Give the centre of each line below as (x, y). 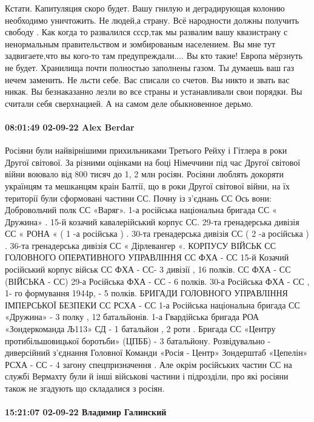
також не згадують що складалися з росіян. (85, 388)
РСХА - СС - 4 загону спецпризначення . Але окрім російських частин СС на (149, 364)
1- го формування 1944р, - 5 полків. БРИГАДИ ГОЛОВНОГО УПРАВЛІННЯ (146, 293)
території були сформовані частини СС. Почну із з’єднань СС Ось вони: (138, 198)
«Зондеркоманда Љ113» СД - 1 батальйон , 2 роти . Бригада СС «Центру (140, 329)
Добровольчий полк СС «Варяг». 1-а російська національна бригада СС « (141, 210)
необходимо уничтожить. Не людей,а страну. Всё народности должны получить (152, 20)
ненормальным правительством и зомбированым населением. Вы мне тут (140, 43)
